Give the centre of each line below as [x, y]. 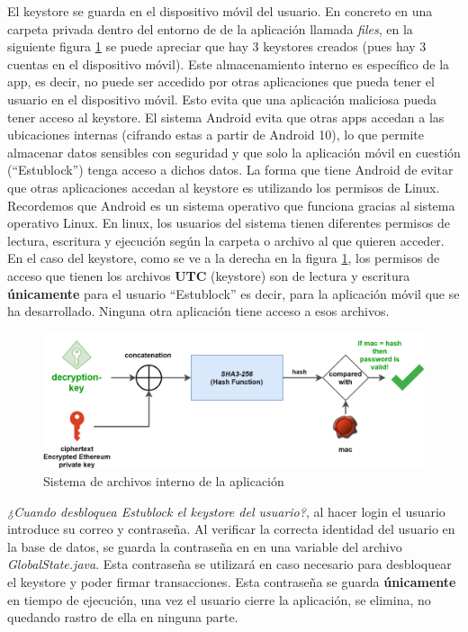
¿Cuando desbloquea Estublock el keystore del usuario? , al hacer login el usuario [226, 511]
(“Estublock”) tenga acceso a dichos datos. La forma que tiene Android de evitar [230, 170]
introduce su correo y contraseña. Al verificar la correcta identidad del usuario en [231, 529]
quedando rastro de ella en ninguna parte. [123, 617]
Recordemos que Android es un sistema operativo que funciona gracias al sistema [231, 205]
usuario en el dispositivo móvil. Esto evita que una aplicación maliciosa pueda [222, 99]
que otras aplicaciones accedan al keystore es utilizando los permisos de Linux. [224, 187]
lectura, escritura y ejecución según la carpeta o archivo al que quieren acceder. [226, 240]
